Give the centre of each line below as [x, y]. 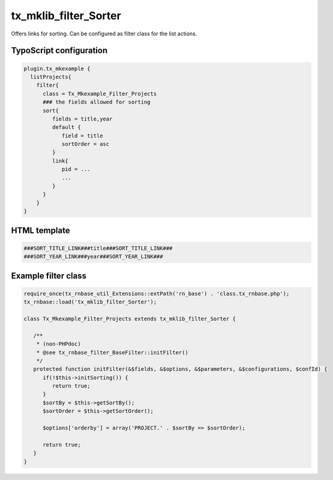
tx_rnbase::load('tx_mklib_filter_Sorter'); [90, 302]
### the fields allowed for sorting [97, 102]
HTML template [40, 230]
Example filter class [49, 276]
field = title [82, 136]
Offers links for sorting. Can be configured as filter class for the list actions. [104, 34]
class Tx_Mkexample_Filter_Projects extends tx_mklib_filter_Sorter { [130, 319]
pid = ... [76, 169]
